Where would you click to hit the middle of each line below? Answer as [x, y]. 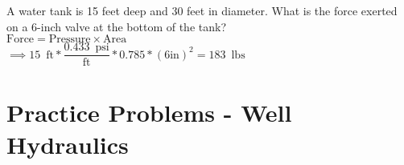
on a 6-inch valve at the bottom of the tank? [116, 26]
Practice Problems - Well [149, 113]
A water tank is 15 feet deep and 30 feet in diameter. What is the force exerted [202, 10]
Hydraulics [68, 144]
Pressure [70, 40]
